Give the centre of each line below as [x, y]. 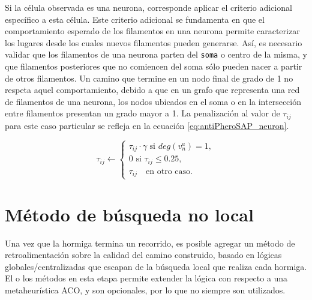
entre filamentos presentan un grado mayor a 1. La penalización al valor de [142, 113]
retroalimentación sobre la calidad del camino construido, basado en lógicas [143, 255]
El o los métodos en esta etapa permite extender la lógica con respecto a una [146, 278]
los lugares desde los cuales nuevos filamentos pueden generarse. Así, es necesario [154, 42]
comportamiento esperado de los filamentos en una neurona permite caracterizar [152, 31]
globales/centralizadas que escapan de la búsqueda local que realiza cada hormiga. [156, 266]
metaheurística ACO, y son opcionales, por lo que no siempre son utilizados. [145, 289]
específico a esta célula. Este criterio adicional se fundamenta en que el [135, 19]
